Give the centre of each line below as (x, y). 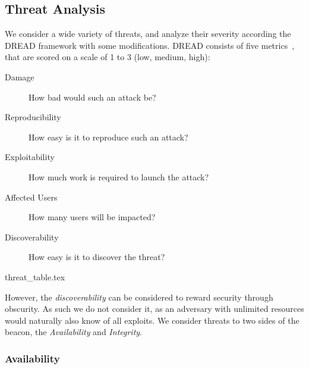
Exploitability (30, 157)
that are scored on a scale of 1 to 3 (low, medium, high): (108, 57)
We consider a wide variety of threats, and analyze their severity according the (148, 34)
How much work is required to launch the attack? (119, 176)
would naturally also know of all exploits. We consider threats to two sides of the (152, 320)
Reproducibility (33, 117)
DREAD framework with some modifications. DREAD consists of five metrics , (150, 45)
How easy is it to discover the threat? (97, 257)
